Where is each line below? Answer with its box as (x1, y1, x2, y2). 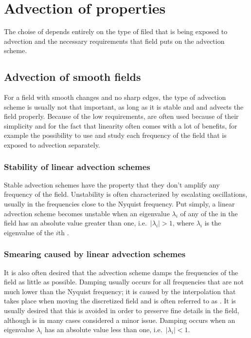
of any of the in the (180, 208, 238, 218)
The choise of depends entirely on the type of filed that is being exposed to (4, 26, 228, 37)
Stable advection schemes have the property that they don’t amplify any (4, 179, 220, 189)
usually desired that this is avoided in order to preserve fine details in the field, (4, 305, 239, 316)
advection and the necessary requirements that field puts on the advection (4, 36, 225, 46)
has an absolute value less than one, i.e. (44, 324, 162, 335)
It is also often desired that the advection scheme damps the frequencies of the (4, 267, 238, 277)
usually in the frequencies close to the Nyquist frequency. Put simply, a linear (4, 199, 235, 209)
